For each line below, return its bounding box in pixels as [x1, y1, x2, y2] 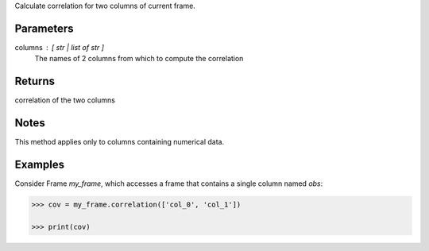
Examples [14, 157, 65, 171]
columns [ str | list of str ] [14, 42, 105, 52]
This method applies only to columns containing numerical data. [14, 137, 225, 147]
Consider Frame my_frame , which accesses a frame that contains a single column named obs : [14, 179, 323, 188]
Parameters [14, 21, 74, 35]
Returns [14, 75, 56, 88]
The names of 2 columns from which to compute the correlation [34, 54, 244, 64]
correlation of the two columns [14, 95, 115, 105]
